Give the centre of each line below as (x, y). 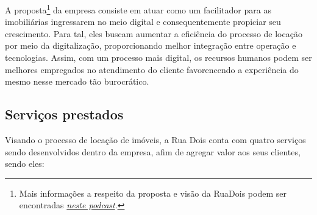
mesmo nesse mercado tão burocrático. (77, 81)
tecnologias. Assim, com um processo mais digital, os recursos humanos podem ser (158, 58)
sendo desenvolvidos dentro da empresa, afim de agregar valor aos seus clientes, (153, 151)
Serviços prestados (64, 114)
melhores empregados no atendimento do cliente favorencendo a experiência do (152, 69)
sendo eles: (25, 164)
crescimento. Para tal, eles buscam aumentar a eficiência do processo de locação (154, 33)
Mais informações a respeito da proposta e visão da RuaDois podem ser (153, 193)
